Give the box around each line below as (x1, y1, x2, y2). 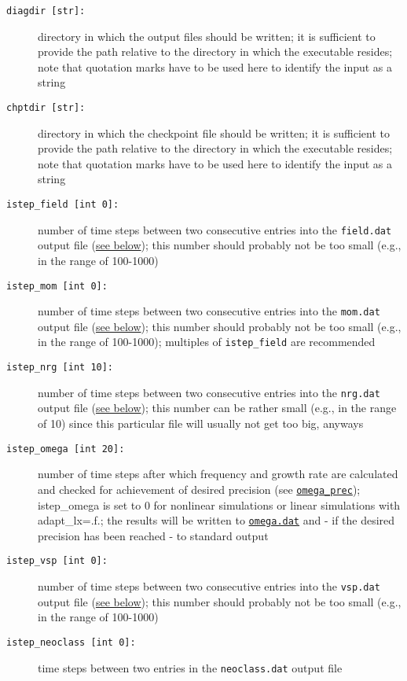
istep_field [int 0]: (6, 199, 119, 211)
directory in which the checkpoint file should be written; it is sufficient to (38, 124, 390, 141)
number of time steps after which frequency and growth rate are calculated (38, 466, 398, 482)
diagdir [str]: (6, 6, 86, 17)
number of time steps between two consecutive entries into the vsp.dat (38, 578, 380, 594)
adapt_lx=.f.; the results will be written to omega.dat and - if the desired (38, 512, 395, 528)
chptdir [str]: (6, 102, 86, 114)
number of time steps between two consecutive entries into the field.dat (38, 221, 392, 237)
